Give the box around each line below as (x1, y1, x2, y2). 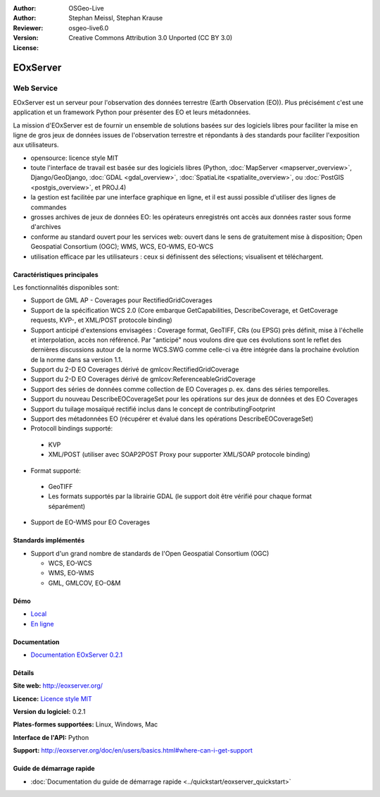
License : (13, 43, 39, 52)
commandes (30, 203, 67, 211)
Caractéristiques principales (13, 270, 99, 278)
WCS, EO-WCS (48, 559, 92, 567)
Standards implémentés (13, 536, 85, 545)
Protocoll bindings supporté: (30, 424, 113, 433)
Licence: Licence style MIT (13, 694, 93, 703)
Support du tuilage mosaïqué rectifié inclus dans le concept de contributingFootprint (30, 404, 276, 413)
